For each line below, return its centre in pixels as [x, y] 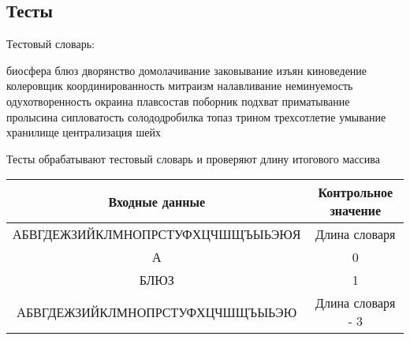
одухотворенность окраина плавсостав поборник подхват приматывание [178, 101]
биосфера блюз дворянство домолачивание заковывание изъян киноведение [187, 70]
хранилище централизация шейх [84, 132]
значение [356, 211]
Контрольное [355, 192]
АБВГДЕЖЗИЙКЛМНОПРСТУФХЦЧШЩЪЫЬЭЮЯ [157, 234]
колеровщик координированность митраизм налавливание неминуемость [180, 86]
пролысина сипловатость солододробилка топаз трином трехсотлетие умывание [196, 116]
